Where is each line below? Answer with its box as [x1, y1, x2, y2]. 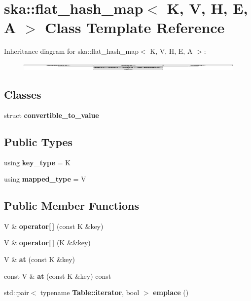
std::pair [4, 287, 29, 298]
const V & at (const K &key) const [4, 270, 111, 281]
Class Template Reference [45, 17, 225, 38]
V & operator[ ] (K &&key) [4, 237, 91, 248]
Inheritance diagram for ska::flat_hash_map [4, 46, 139, 56]
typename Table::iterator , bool [40, 287, 140, 298]
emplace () [153, 287, 189, 298]
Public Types [4, 134, 73, 149]
